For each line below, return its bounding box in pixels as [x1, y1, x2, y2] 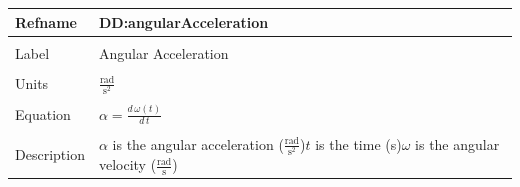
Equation [15, 103, 71, 124]
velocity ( [98, 154, 157, 175]
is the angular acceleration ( [112, 133, 284, 154]
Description [15, 144, 85, 165]
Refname [15, 11, 77, 32]
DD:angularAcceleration [98, 11, 269, 32]
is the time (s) [315, 133, 402, 154]
